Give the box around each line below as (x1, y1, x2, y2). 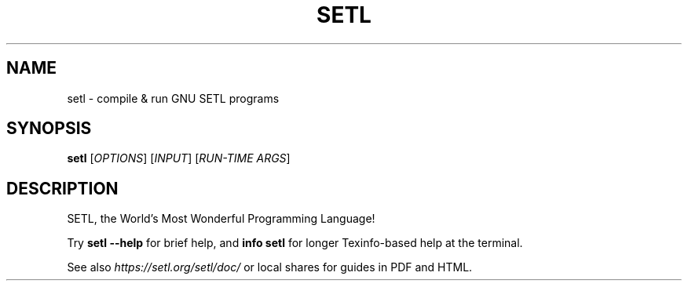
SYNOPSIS (6, 118, 92, 139)
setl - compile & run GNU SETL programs (67, 91, 280, 105)
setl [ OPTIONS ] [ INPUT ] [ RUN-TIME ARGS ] (67, 151, 291, 165)
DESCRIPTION (6, 178, 119, 198)
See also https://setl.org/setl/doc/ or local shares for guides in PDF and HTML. (67, 260, 473, 274)
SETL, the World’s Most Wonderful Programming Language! (67, 212, 375, 226)
